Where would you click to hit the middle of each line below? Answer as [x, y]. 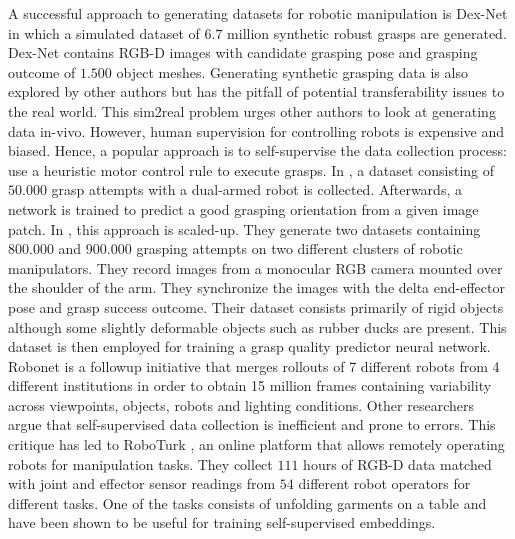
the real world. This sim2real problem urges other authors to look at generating [252, 110]
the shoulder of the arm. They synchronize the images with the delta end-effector [256, 287]
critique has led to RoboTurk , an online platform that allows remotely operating [256, 444]
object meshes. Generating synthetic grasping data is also [292, 71]
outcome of [42, 71]
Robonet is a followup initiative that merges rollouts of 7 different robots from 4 [254, 365]
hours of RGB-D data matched [397, 463]
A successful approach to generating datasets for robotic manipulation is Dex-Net [258, 13]
